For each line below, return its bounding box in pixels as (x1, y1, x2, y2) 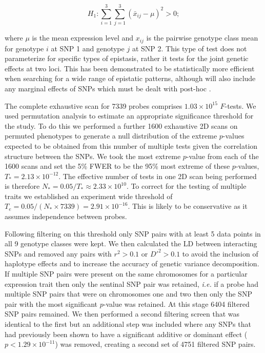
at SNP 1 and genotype (51, 43, 125, 53)
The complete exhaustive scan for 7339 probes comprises (5, 100, 182, 111)
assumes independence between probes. (5, 211, 127, 222)
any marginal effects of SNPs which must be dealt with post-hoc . (5, 83, 211, 93)
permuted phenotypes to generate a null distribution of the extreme (5, 130, 217, 141)
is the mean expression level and (32, 32, 134, 43)
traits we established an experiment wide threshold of (5, 190, 173, 201)
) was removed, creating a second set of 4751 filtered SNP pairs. (55, 339, 256, 349)
